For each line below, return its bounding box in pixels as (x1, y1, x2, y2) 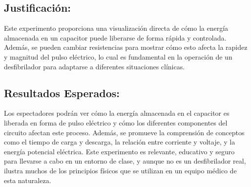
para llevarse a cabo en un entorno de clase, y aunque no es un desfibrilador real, (4, 156, 246, 166)
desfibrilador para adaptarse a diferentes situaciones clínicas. (4, 61, 185, 71)
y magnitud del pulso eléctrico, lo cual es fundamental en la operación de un (4, 51, 232, 62)
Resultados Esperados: (4, 85, 120, 100)
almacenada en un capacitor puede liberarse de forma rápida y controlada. (4, 32, 227, 42)
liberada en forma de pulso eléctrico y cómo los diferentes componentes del (4, 117, 228, 127)
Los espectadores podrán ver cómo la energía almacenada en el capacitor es (4, 108, 230, 118)
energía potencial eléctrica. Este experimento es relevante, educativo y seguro (4, 146, 235, 156)
